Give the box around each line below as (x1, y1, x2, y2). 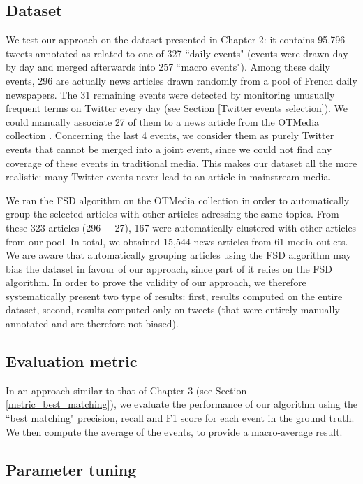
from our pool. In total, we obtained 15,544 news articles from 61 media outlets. (6, 234, 348, 248)
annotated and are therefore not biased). (6, 316, 179, 331)
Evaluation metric (6, 350, 138, 372)
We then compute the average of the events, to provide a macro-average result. (6, 424, 343, 439)
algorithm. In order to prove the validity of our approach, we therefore (6, 275, 306, 290)
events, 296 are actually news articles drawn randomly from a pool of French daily (6, 73, 357, 87)
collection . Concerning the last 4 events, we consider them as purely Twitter (6, 128, 334, 143)
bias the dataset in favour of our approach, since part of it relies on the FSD (6, 261, 332, 276)
